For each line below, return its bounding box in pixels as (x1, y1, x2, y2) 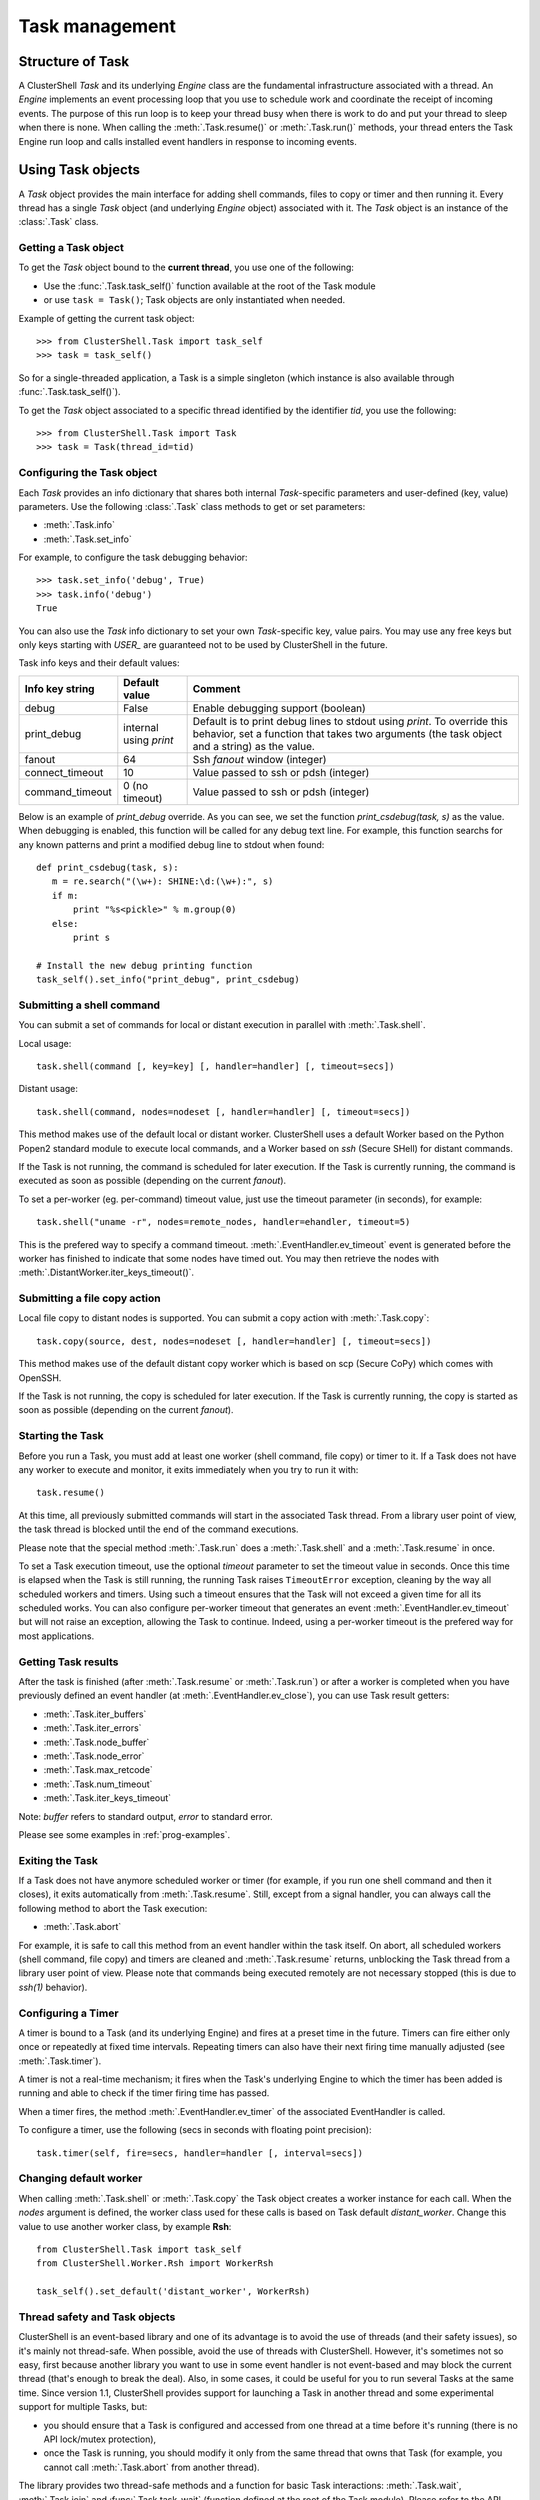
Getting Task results (18, 1655, 119, 1669)
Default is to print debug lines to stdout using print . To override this (192, 714, 509, 728)
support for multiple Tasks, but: (18, 2401, 148, 2413)
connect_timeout (24, 765, 104, 779)
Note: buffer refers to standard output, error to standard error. (18, 1810, 274, 1822)
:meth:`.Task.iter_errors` (43, 1722, 142, 1734)
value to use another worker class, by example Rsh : (18, 2220, 232, 2232)
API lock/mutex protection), (43, 2433, 157, 2445)
